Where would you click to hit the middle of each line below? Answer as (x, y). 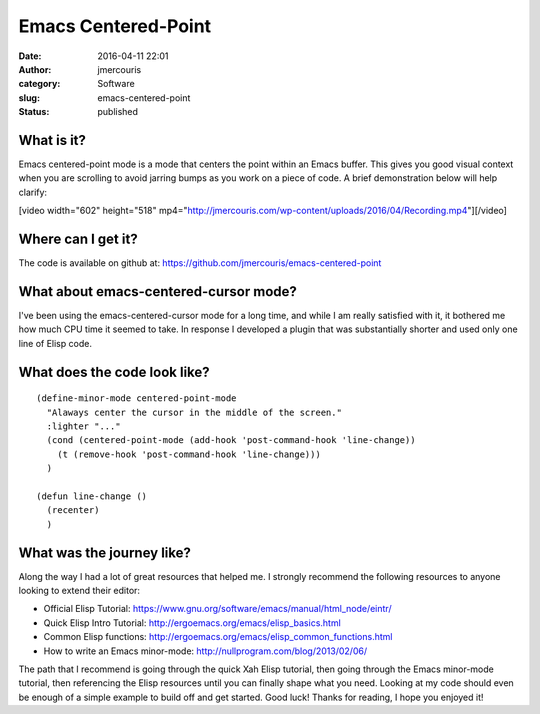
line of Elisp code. (55, 343)
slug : (29, 97)
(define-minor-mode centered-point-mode (136, 398)
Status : (34, 112)
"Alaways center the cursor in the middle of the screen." (194, 412)
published (118, 112)
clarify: (33, 192)
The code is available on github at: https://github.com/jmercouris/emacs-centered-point (200, 263)
